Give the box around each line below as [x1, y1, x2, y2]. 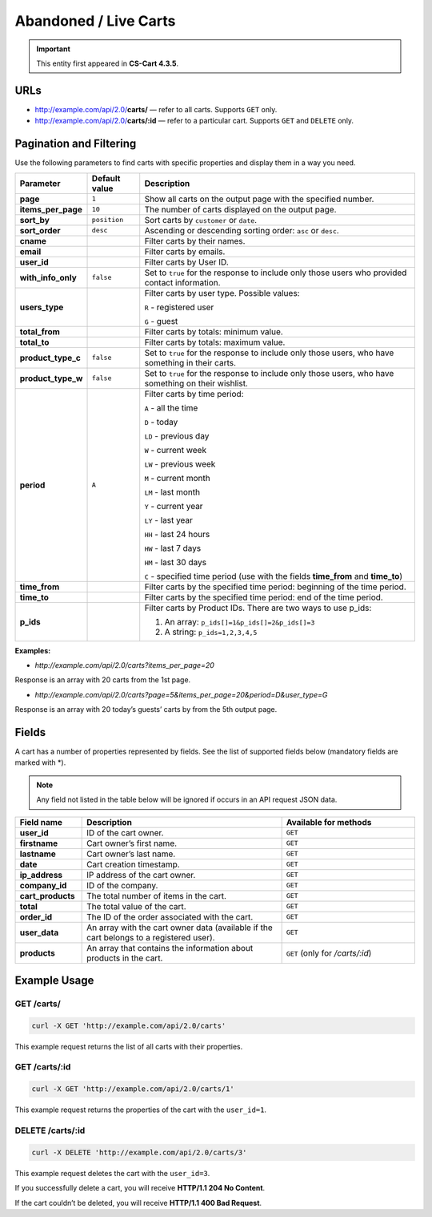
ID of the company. [86, 879, 158, 891]
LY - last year [144, 514, 194, 525]
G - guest [144, 315, 178, 326]
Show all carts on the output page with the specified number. [144, 193, 374, 204]
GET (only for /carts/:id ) [286, 947, 372, 958]
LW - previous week [144, 458, 216, 469]
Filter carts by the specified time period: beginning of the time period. [144, 581, 407, 592]
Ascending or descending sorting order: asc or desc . [144, 224, 339, 236]
